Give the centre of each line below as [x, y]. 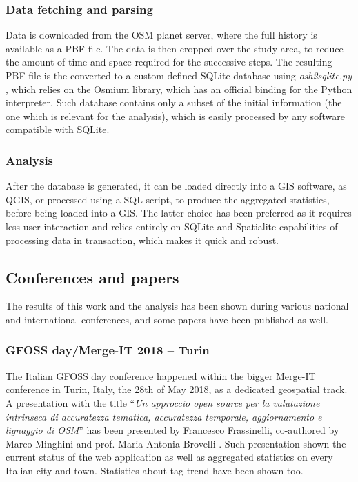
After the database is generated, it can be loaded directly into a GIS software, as [176, 186]
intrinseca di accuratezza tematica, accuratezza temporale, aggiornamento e [164, 416]
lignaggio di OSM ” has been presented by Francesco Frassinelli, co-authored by [172, 430]
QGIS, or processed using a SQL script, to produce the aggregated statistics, [168, 199]
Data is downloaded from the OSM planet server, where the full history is [161, 35]
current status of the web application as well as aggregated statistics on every [169, 457]
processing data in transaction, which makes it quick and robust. [142, 240]
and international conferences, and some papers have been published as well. [167, 319]
